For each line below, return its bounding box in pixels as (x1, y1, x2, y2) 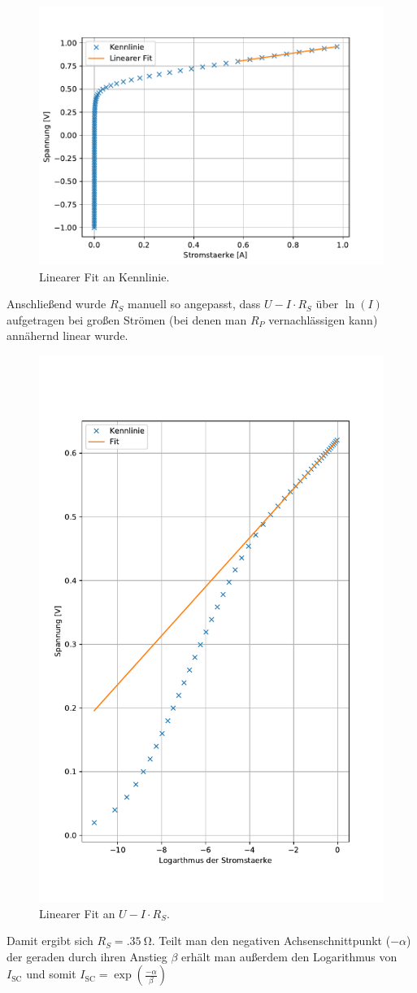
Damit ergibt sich (7, 932, 93, 949)
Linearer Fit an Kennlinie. (39, 268, 170, 285)
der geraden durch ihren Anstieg (7, 947, 167, 965)
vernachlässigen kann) (268, 311, 378, 328)
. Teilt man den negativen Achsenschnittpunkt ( (151, 932, 391, 949)
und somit (26, 965, 76, 982)
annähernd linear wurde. (7, 327, 128, 344)
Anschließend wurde (7, 295, 106, 312)
